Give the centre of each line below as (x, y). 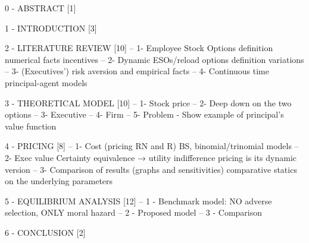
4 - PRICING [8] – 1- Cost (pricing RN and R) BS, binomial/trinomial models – (152, 146)
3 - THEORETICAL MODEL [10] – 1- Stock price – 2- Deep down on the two (148, 102)
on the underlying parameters (59, 181)
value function (31, 126)
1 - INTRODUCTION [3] (51, 28)
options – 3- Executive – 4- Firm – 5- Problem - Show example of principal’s (144, 114)
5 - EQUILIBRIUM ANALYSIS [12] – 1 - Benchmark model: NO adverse (138, 201)
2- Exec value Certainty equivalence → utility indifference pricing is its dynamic (151, 157)
